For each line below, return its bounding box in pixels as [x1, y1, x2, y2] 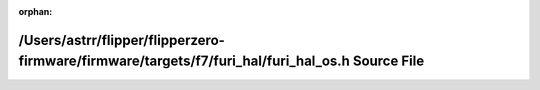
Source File [352, 53, 425, 70]
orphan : [18, 6, 53, 17]
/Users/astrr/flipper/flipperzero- [18, 31, 225, 49]
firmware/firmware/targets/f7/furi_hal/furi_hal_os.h [18, 53, 350, 70]
